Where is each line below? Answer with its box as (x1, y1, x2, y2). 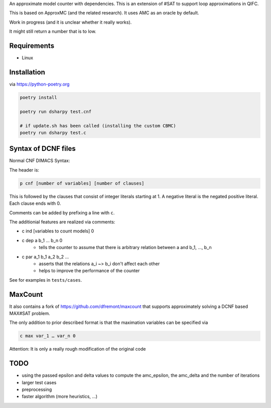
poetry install (20, 95, 57, 100)
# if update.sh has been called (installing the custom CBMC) (20, 123, 176, 128)
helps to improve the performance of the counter (39, 268, 140, 274)
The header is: (9, 167, 40, 173)
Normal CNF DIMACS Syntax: (9, 157, 70, 164)
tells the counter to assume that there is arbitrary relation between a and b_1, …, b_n (39, 244, 212, 251)
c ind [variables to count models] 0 (22, 228, 94, 234)
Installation (9, 68, 45, 76)
